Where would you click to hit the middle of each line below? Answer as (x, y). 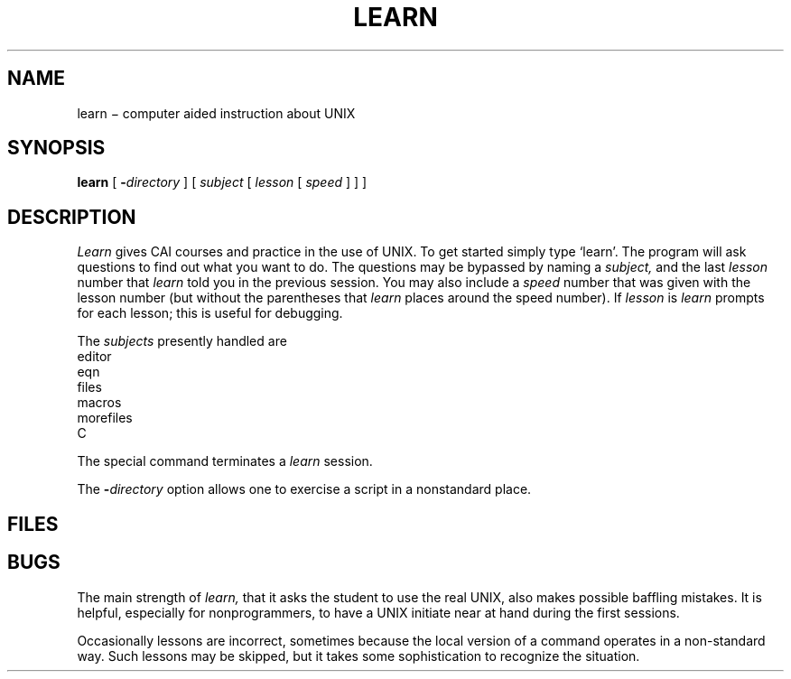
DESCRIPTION (72, 217)
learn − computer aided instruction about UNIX (216, 113)
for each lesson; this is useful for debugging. (210, 313)
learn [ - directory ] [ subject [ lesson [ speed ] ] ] (222, 182)
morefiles (105, 418)
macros (99, 403)
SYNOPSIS (56, 148)
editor (94, 357)
